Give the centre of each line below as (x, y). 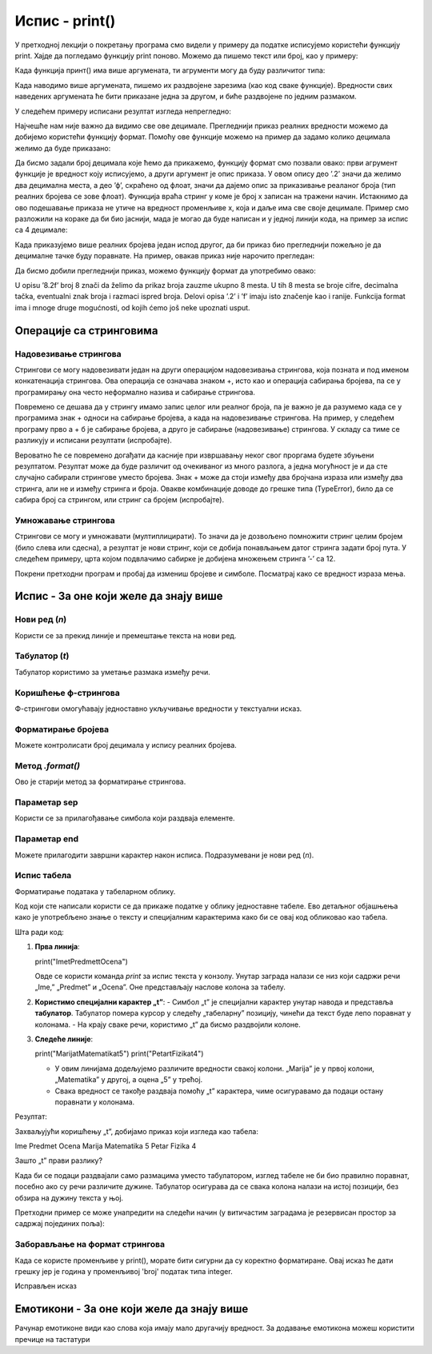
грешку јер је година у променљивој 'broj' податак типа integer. (124, 1271)
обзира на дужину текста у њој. (69, 1198)
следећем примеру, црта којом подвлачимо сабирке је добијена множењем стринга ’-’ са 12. (175, 559)
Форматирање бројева (62, 729)
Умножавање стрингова (65, 520)
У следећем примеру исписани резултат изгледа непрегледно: (123, 111)
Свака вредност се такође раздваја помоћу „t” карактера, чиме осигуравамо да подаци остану (219, 1091)
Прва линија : (57, 947)
